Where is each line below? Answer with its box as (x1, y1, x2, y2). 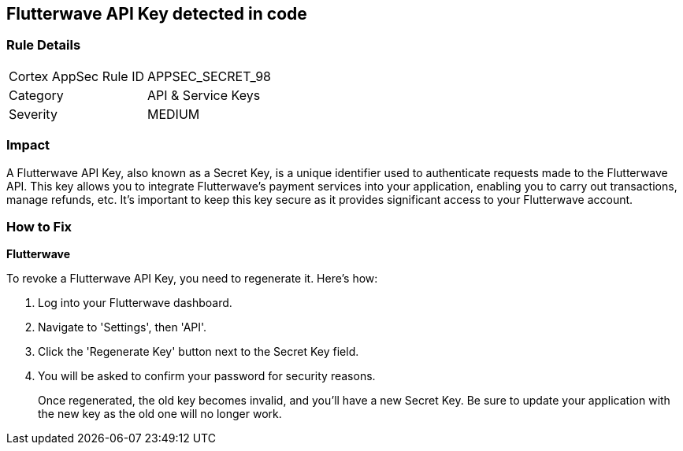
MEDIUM (147, 105, 200, 122)
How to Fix (6, 218, 72, 235)
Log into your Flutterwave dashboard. (38, 296, 232, 310)
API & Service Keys (147, 87, 261, 103)
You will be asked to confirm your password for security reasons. (38, 369, 376, 383)
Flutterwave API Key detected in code (6, 4, 307, 24)
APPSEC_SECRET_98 (147, 68, 272, 84)
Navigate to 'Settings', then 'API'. (38, 320, 207, 335)
